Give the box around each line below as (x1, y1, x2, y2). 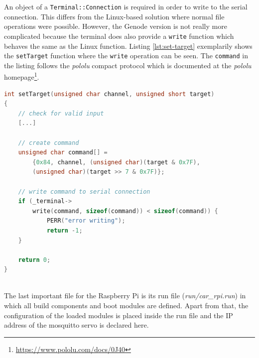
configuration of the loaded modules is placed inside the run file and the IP (4, 310, 233, 320)
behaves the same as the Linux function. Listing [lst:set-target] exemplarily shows (4, 40, 253, 51)
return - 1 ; (46, 227, 83, 234)
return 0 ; (18, 256, 51, 263)
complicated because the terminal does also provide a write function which (4, 30, 234, 41)
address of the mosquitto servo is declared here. (4, 320, 149, 330)
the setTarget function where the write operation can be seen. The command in (4, 50, 249, 61)
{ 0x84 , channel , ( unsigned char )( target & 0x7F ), (32, 158, 200, 166)
